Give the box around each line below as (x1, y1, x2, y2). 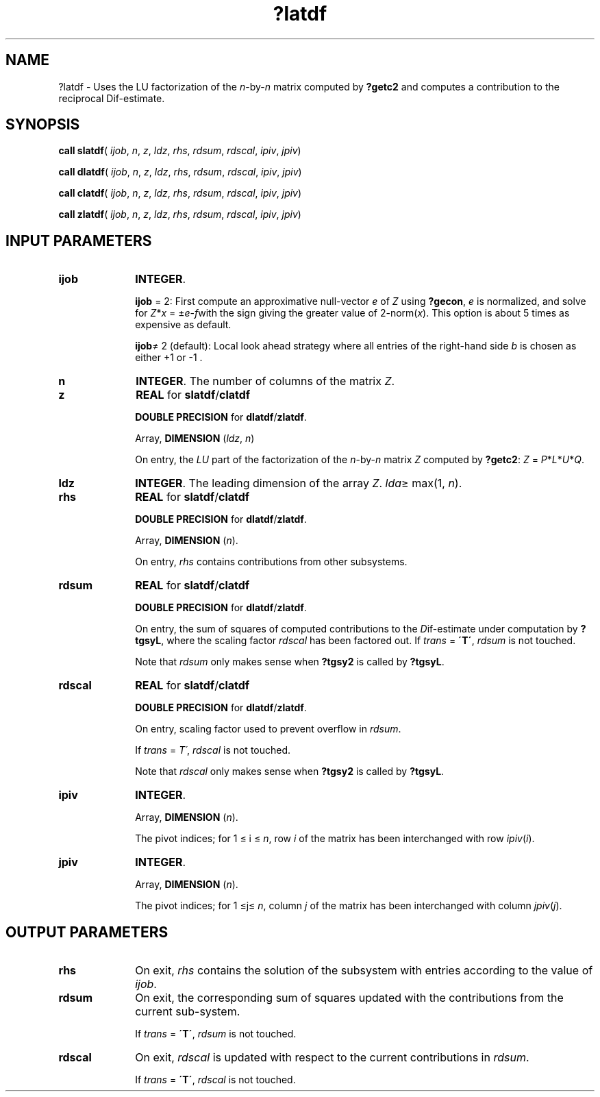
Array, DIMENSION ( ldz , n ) (135, 432, 255, 445)
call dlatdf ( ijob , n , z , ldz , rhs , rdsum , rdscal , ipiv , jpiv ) (58, 166, 302, 178)
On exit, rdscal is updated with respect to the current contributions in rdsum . (135, 1050, 529, 1065)
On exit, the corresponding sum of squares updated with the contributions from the (135, 991, 564, 1005)
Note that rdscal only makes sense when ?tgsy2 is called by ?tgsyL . (135, 765, 445, 778)
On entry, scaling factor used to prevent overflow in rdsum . (135, 723, 401, 735)
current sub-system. (135, 1004, 240, 1019)
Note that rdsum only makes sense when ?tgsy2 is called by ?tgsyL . (135, 656, 445, 668)
